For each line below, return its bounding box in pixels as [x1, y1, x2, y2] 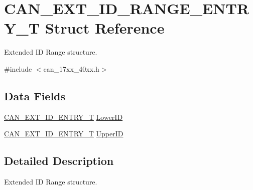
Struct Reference [45, 18, 165, 38]
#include [4, 63, 32, 74]
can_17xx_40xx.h [43, 63, 99, 74]
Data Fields [4, 88, 66, 103]
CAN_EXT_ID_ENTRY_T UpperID [4, 128, 123, 139]
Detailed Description [4, 153, 114, 168]
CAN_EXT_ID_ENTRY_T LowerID [4, 111, 123, 122]
